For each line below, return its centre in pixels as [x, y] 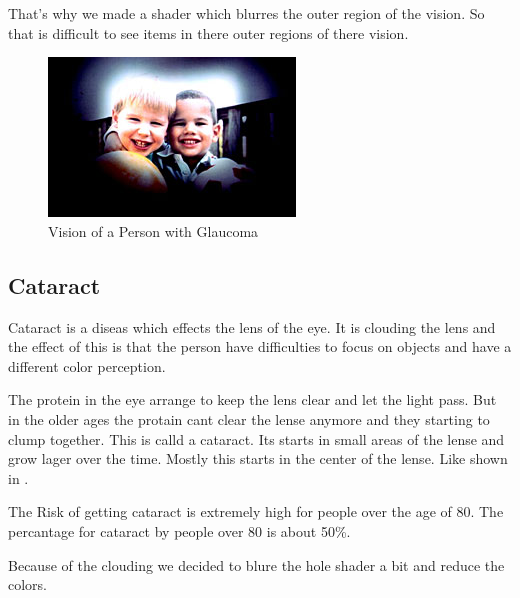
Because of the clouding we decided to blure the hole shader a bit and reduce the [256, 564]
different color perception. [87, 365]
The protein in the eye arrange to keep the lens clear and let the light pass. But [252, 399]
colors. [28, 584]
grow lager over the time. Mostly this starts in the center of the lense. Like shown [258, 458]
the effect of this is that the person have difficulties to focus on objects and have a [260, 346]
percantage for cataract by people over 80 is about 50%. [179, 530]
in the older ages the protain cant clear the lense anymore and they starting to [249, 418]
